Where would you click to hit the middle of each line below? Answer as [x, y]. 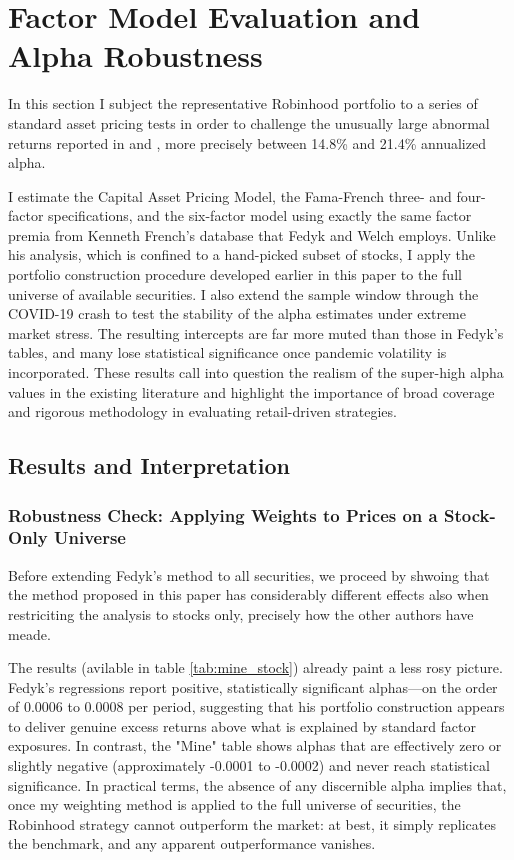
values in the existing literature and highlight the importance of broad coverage [251, 391]
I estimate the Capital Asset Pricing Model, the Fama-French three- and [230, 195]
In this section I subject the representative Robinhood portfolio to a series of [243, 103]
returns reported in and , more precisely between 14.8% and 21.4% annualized [247, 142]
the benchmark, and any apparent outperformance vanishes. [192, 843]
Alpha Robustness [135, 55]
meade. [29, 633]
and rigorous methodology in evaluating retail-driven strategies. [202, 411]
